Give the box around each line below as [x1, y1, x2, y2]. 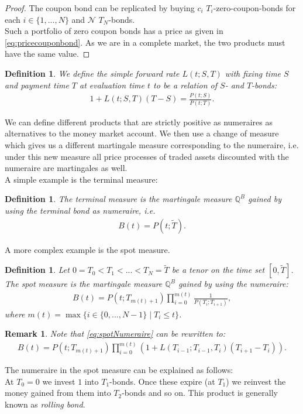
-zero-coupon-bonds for [213, 2, 296, 13]
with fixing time [225, 67, 281, 79]
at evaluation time [80, 78, 144, 91]
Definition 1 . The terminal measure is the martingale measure [5, 193, 232, 205]
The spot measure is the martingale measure [5, 278, 163, 290]
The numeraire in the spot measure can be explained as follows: [5, 364, 233, 376]
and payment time [5, 78, 69, 91]
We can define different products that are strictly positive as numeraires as [5, 115, 273, 128]
